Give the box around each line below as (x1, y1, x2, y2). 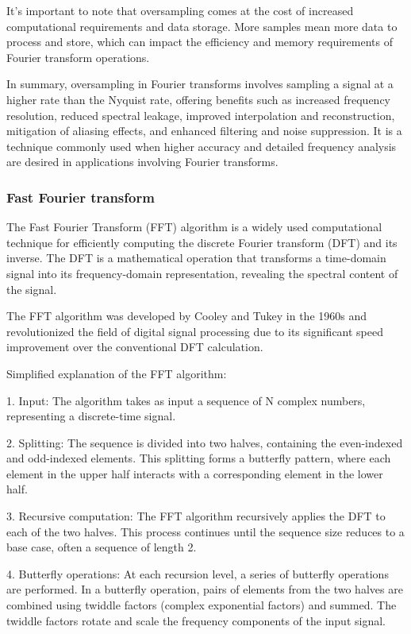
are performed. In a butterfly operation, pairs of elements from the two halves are (6, 581, 403, 597)
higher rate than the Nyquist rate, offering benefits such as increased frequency (6, 91, 391, 107)
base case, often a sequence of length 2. (6, 539, 197, 555)
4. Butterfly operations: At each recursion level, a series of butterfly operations (6, 565, 389, 582)
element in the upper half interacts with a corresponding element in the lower (6, 465, 383, 481)
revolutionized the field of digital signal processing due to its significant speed (6, 323, 384, 339)
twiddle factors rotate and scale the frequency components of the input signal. (6, 612, 386, 628)
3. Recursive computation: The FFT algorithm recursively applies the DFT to (6, 508, 386, 524)
